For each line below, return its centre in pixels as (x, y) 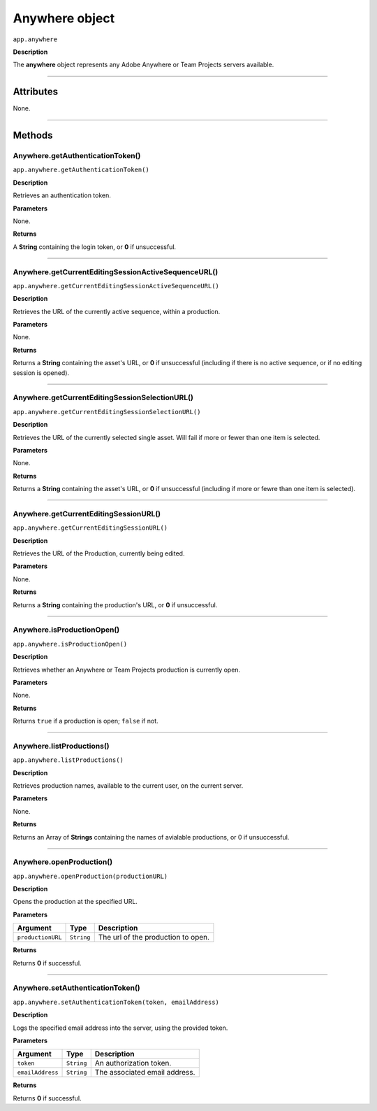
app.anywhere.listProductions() (68, 760)
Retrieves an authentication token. (62, 195)
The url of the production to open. (154, 937)
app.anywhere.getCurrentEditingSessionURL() (90, 528)
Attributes (36, 92)
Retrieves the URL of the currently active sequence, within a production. (117, 311)
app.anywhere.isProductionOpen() (70, 644)
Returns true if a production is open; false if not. (86, 721)
